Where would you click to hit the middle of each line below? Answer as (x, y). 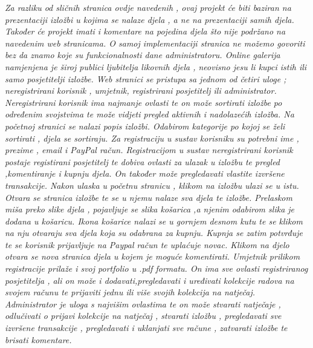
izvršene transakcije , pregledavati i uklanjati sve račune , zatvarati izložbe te (146, 328)
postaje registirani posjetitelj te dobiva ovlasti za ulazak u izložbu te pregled (143, 161)
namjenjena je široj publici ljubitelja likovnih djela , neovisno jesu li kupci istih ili (156, 66)
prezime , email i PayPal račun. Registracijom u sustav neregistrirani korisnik (149, 150)
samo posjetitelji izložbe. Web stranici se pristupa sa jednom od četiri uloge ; (146, 78)
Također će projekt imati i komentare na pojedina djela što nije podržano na (145, 31)
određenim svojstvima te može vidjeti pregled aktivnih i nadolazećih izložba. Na (150, 114)
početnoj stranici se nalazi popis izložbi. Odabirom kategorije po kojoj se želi (145, 126)
